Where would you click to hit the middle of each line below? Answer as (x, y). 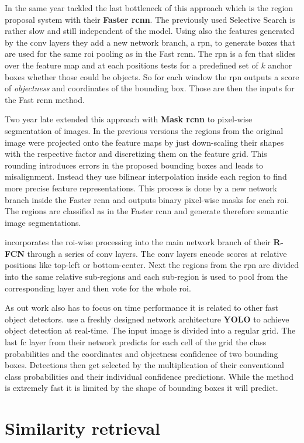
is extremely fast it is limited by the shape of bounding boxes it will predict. (141, 388)
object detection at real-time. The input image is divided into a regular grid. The (150, 330)
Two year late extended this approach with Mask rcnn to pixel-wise (129, 119)
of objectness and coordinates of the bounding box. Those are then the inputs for (150, 88)
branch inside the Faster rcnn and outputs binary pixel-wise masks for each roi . (147, 199)
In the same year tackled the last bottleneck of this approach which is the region (149, 8)
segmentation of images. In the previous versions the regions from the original (144, 130)
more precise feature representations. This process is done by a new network (141, 188)
